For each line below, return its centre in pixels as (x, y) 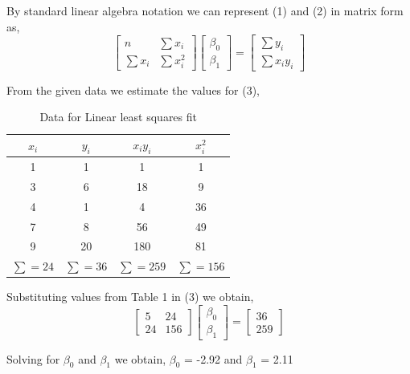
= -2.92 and (213, 358)
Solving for (33, 358)
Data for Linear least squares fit (118, 117)
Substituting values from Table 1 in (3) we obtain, (130, 297)
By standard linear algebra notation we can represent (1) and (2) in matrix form (205, 10)
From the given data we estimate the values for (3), (133, 89)
